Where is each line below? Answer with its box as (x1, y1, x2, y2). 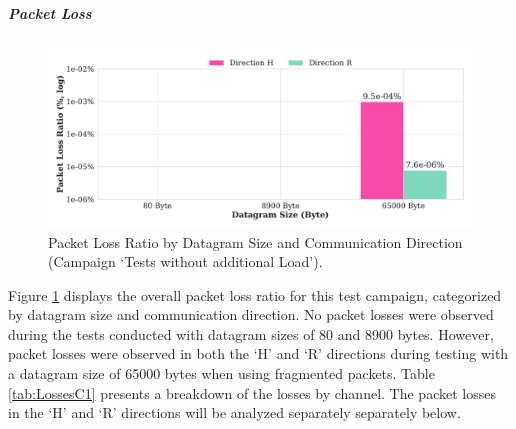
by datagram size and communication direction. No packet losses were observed (8, 304, 494, 325)
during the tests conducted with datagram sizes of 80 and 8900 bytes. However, (8, 323, 494, 344)
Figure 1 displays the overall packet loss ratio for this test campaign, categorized (8, 284, 502, 305)
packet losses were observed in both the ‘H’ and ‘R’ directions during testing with (8, 343, 509, 364)
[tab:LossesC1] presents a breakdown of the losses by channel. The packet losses (8, 382, 496, 403)
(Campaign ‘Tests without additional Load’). (48, 251, 323, 272)
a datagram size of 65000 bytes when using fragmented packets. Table (8, 363, 435, 384)
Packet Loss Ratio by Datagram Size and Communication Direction (48, 231, 463, 252)
